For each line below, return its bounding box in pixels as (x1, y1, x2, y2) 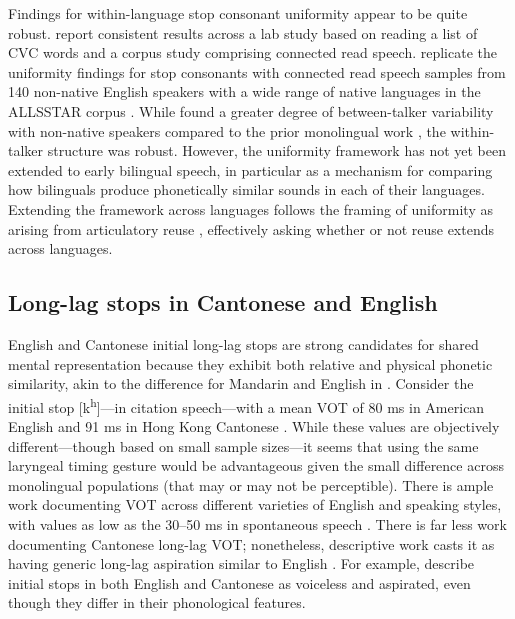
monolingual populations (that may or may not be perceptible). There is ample (8, 474, 494, 495)
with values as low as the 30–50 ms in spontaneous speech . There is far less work (8, 513, 507, 534)
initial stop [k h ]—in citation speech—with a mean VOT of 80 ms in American (8, 393, 485, 417)
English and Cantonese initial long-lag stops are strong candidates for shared (8, 333, 479, 354)
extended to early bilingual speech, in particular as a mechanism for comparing (8, 159, 493, 180)
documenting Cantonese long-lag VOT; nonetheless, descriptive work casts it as (8, 533, 495, 554)
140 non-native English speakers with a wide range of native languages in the (8, 81, 481, 102)
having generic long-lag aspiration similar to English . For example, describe (8, 553, 475, 574)
